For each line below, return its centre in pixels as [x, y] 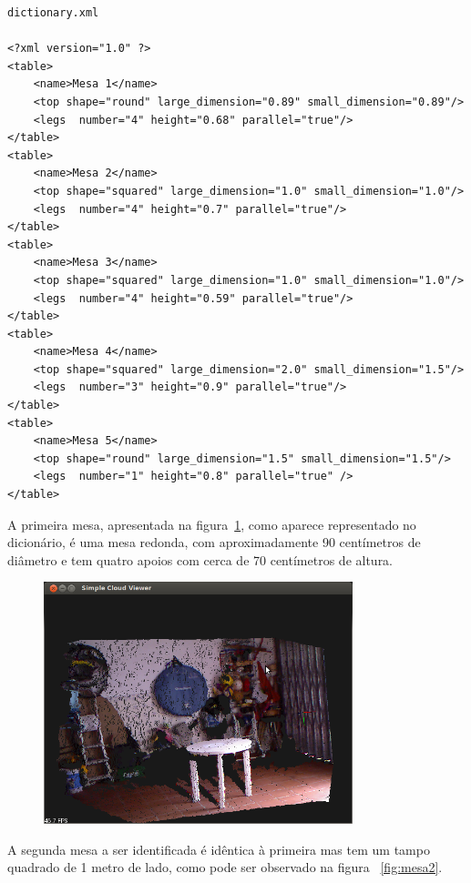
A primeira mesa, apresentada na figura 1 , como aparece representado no [212, 524]
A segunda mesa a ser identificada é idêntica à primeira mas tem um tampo [219, 849]
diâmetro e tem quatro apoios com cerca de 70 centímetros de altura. [200, 559]
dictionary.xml [53, 13]
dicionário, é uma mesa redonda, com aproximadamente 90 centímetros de [214, 542]
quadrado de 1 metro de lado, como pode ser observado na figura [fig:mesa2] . [225, 867]
